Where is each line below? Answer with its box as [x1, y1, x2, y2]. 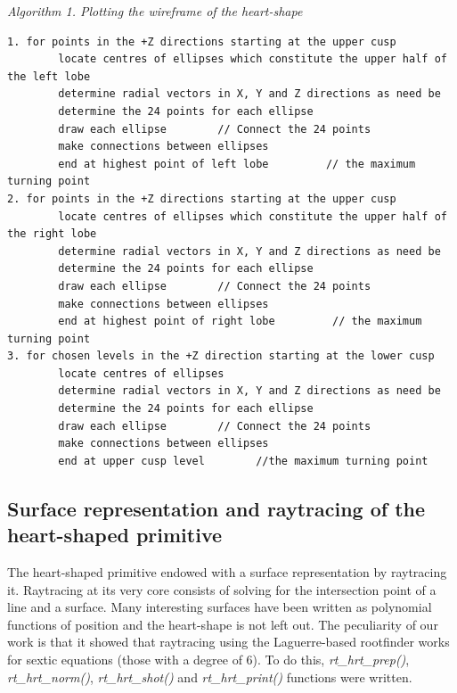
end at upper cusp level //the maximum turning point [58, 454, 428, 467]
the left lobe [7, 70, 91, 83]
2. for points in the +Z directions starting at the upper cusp [7, 192, 396, 205]
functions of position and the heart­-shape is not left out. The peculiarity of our [7, 615, 438, 633]
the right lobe [7, 227, 97, 241]
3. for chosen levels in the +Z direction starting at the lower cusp [7, 350, 435, 363]
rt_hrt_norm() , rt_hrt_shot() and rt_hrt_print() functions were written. [7, 667, 412, 686]
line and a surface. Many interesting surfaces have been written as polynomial [7, 598, 432, 616]
